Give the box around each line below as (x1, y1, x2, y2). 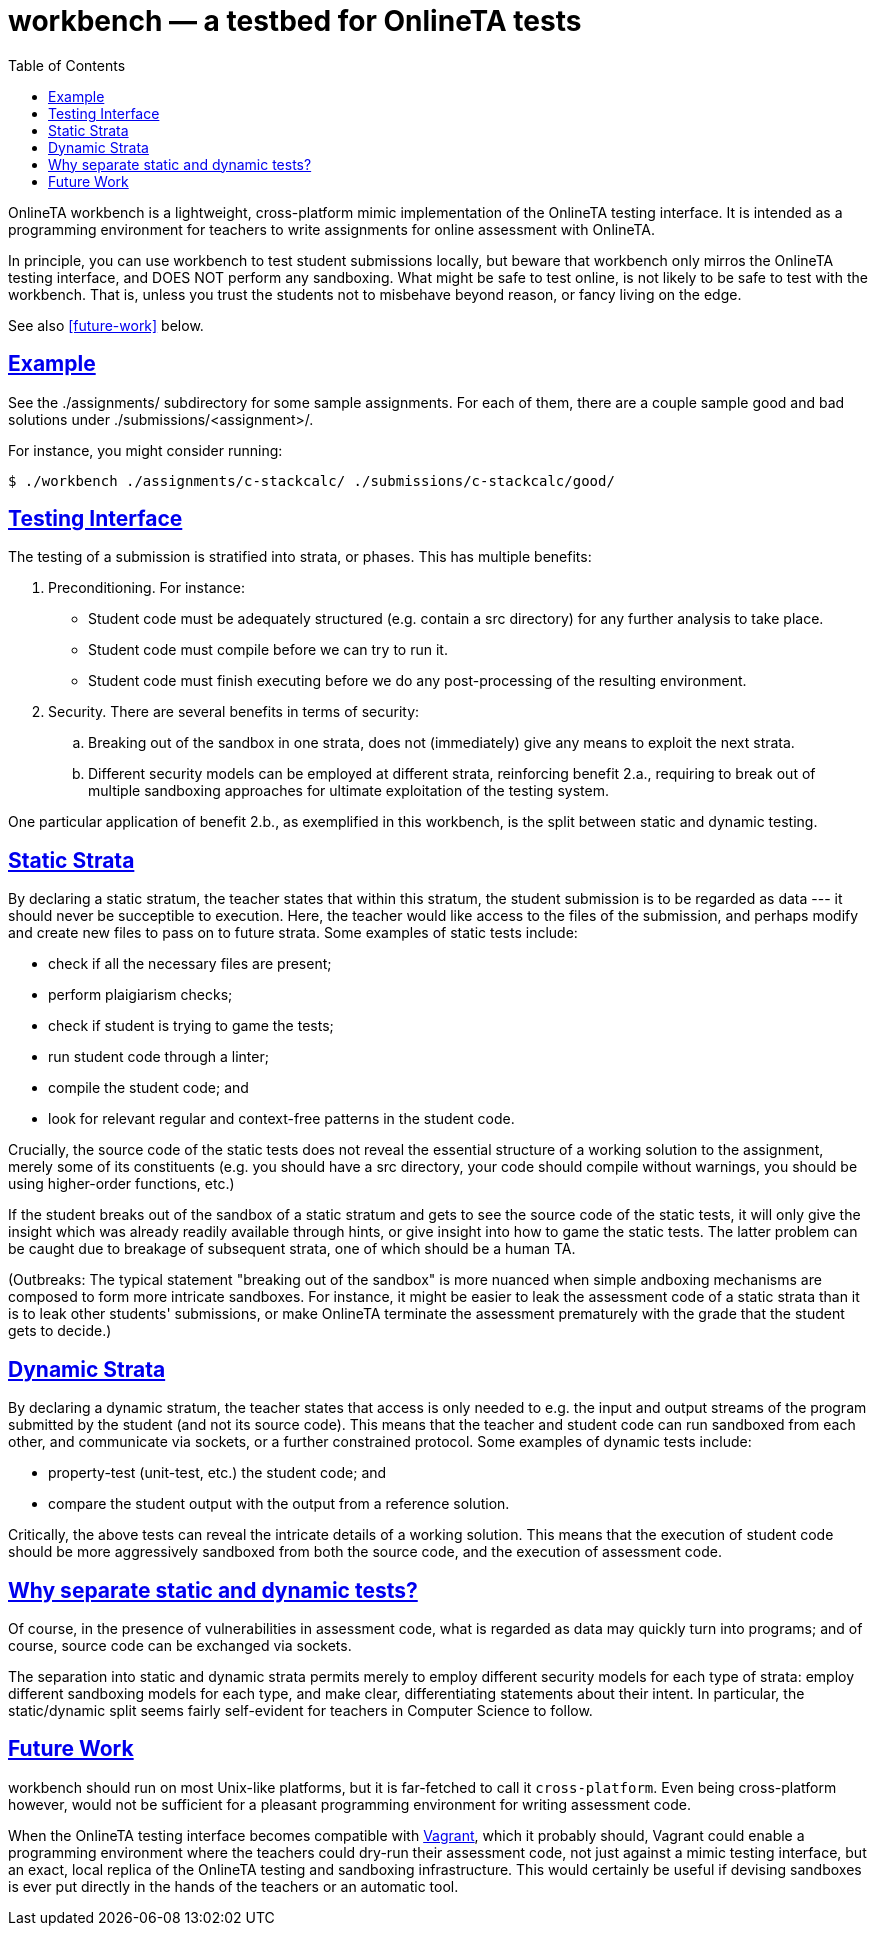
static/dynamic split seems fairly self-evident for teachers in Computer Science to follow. (8, 1701, 593, 1719)
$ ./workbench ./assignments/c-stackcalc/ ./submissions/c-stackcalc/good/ (8, 472, 615, 489)
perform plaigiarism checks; (48, 986, 233, 1004)
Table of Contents (8, 56, 126, 74)
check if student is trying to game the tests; (48, 1017, 334, 1035)
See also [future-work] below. (8, 316, 204, 334)
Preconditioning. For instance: (48, 579, 245, 597)
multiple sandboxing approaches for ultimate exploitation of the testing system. (88, 782, 609, 800)
